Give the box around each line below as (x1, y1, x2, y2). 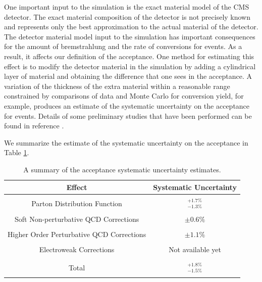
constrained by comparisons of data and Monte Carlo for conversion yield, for (4, 90, 244, 101)
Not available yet (169, 244, 221, 254)
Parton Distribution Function (31, 198, 122, 208)
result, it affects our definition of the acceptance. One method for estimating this (4, 51, 254, 61)
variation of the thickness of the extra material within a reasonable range (4, 80, 230, 91)
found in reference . (4, 120, 64, 131)
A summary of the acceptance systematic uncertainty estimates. (23, 164, 221, 174)
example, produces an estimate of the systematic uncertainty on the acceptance (4, 100, 250, 111)
